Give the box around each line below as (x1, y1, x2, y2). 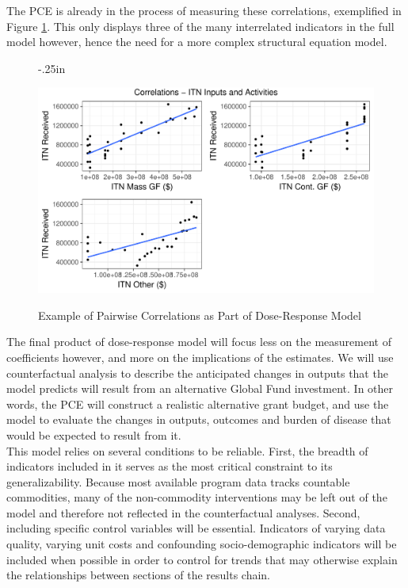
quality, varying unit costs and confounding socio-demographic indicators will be (6, 536, 397, 552)
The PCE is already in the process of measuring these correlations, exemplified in (6, 2, 402, 18)
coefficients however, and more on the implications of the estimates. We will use (6, 348, 394, 365)
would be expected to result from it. (6, 426, 181, 443)
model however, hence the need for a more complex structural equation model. (6, 33, 387, 50)
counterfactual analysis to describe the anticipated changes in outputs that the (6, 364, 388, 381)
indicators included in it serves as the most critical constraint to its (6, 458, 333, 475)
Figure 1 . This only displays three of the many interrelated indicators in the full (6, 17, 395, 34)
